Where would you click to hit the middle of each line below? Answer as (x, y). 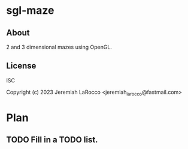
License (21, 66)
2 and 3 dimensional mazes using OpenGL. (59, 47)
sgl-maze (31, 11)
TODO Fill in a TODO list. (52, 140)
